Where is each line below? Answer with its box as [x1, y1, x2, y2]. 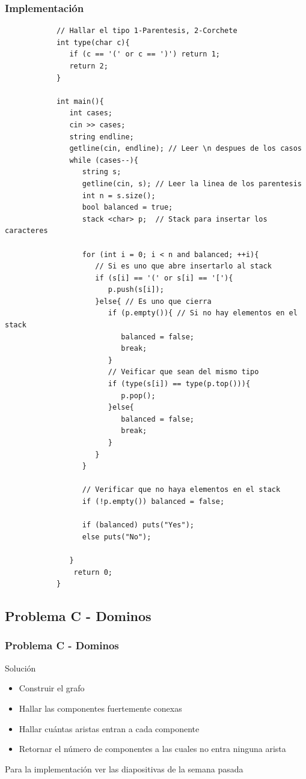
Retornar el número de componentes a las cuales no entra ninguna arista [19, 742, 286, 755]
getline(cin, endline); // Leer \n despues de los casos [69, 144, 302, 153]
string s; [82, 168, 121, 177]
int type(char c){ [56, 38, 130, 47]
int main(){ [56, 97, 104, 106]
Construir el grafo [19, 682, 85, 694]
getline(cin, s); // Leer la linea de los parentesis [82, 179, 302, 188]
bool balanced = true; [82, 203, 173, 212]
